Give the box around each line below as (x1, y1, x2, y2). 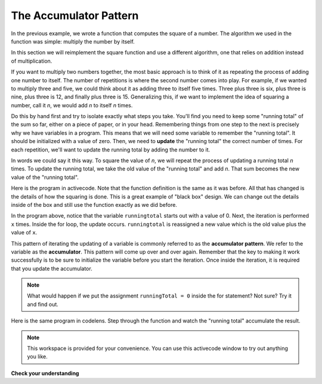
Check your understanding (11, 370, 79, 377)
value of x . (11, 229, 38, 236)
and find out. (27, 301, 59, 308)
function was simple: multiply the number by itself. (11, 38, 135, 45)
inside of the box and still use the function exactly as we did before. (11, 201, 177, 208)
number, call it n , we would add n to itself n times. (11, 101, 133, 109)
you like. (27, 353, 48, 360)
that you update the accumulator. (11, 265, 92, 272)
